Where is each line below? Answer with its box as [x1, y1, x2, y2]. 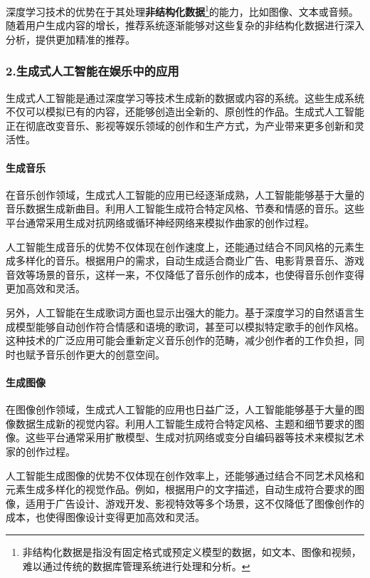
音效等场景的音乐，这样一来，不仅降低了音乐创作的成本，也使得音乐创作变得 [6, 267, 364, 282]
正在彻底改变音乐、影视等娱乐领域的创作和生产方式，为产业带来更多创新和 [6, 118, 354, 133]
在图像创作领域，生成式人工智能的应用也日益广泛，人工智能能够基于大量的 [6, 402, 354, 417]
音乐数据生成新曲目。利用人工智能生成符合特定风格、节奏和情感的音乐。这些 [6, 201, 364, 216]
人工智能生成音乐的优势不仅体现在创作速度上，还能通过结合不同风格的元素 [6, 239, 354, 254]
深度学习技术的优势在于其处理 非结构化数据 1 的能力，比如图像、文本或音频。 [6, 2, 359, 19]
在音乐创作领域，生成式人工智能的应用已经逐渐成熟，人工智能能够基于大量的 [6, 187, 364, 202]
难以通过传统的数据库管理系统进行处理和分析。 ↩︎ [22, 558, 250, 573]
